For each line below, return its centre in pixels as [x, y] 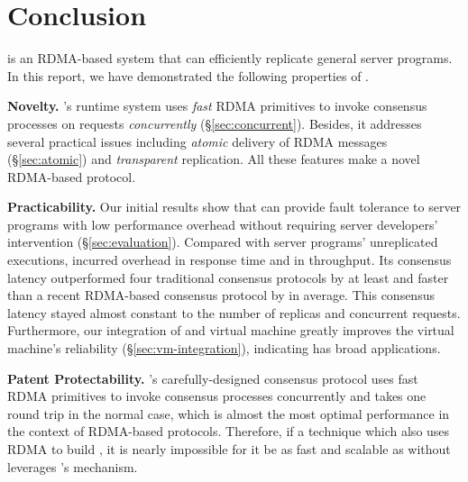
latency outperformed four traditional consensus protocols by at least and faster [228, 277]
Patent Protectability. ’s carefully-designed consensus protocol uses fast [213, 378]
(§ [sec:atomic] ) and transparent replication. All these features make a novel [214, 159]
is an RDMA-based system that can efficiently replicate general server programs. [230, 58]
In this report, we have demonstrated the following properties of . [188, 75]
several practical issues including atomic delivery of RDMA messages [197, 141]
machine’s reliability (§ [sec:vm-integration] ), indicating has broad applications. [224, 348]
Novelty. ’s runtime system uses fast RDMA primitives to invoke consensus [217, 106]
